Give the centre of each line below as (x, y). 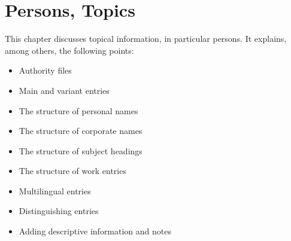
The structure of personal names (78, 110)
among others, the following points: (69, 50)
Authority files (45, 70)
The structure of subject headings (81, 150)
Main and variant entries (64, 90)
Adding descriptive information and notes (95, 231)
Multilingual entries (55, 190)
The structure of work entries (72, 171)
